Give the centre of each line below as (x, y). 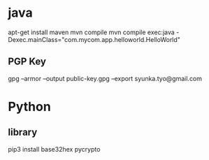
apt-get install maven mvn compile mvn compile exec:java (92, 32)
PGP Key (27, 62)
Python (29, 107)
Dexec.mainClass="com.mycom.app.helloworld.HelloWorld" (94, 39)
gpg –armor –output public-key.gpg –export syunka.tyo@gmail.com (105, 78)
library (23, 132)
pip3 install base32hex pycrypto (54, 149)
